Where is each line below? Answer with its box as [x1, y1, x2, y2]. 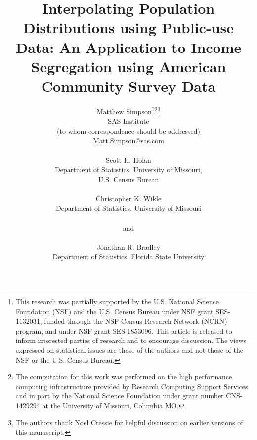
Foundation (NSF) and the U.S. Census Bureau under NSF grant [15, 306, 214, 316]
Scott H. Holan [106, 154, 151, 165]
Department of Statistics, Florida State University [52, 251, 205, 262]
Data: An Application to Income [15, 37, 242, 57]
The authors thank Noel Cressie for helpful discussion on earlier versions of [15, 417, 243, 427]
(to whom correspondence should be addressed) [57, 125, 200, 136]
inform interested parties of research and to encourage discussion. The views [15, 335, 247, 345]
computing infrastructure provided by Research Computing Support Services [15, 381, 248, 391]
